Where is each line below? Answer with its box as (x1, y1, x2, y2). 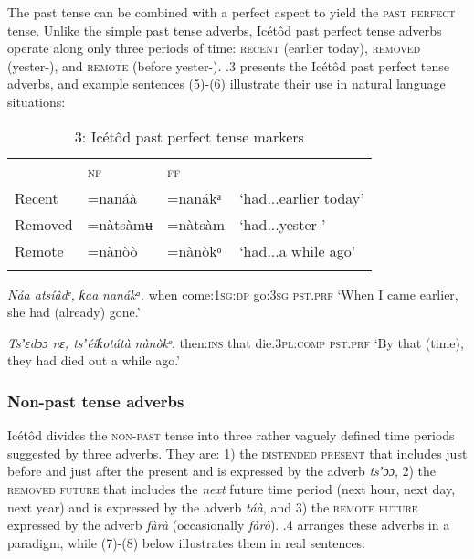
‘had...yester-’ (239, 213, 326, 235)
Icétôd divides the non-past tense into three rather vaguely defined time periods (7, 426, 455, 445)
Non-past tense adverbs (7, 389, 184, 412)
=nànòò (87, 239, 138, 261)
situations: (7, 91, 66, 111)
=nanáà (87, 186, 138, 208)
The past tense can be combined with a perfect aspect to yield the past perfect (7, 3, 456, 21)
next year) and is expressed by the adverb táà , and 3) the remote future (7, 497, 418, 516)
